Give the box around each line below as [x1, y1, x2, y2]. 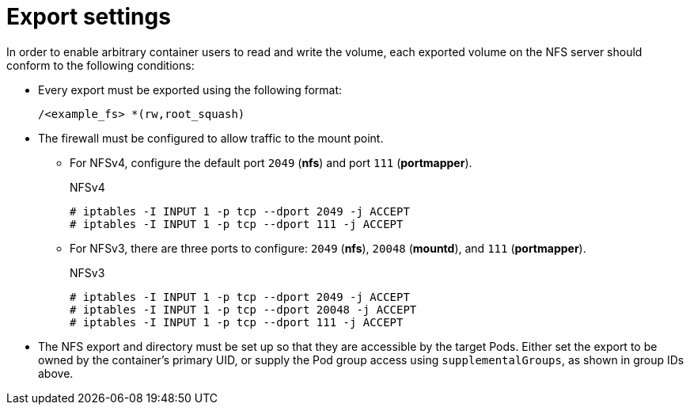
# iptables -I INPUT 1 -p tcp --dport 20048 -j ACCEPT [70, 303, 417, 316]
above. [38, 366, 74, 380]
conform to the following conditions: [6, 58, 195, 72]
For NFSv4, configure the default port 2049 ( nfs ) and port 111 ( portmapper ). [70, 155, 472, 169]
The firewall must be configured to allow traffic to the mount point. [38, 131, 384, 145]
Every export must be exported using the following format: [38, 82, 343, 97]
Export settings [6, 3, 171, 30]
